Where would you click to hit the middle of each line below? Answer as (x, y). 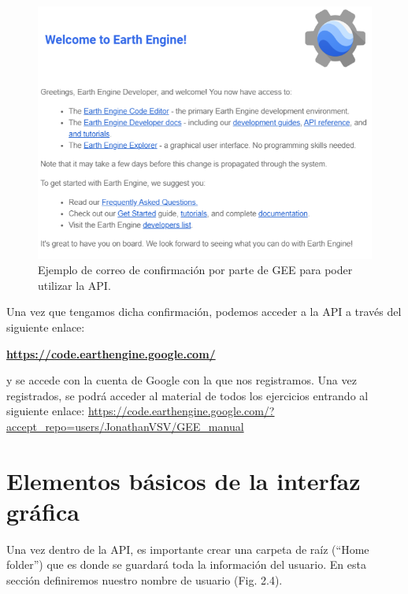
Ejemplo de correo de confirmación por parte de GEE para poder (195, 270)
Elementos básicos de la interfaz (184, 480)
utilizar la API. (74, 285)
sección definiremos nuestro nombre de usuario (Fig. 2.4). (145, 580)
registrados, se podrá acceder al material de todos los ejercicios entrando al (187, 395)
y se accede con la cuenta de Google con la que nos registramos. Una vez (182, 380)
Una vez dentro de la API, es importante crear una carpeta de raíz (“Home (188, 549)
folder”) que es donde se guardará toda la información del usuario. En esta (186, 564)
